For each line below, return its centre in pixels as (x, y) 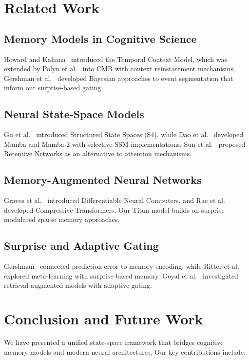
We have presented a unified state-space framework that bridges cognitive (114, 342)
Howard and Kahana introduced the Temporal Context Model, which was (115, 59)
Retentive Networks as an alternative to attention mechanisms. (98, 153)
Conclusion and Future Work (104, 319)
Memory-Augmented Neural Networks (103, 180)
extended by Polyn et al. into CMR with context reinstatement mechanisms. (120, 69)
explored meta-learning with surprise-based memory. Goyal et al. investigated (121, 275)
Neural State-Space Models (74, 114)
